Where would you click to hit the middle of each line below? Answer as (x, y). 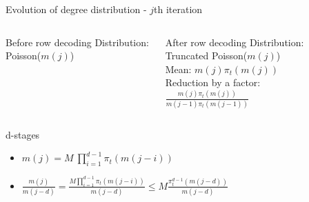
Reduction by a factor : (213, 82)
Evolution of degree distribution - (76, 9)
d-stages (23, 134)
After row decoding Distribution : (235, 42)
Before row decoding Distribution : (77, 42)
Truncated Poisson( (206, 55)
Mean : (178, 69)
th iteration (178, 9)
